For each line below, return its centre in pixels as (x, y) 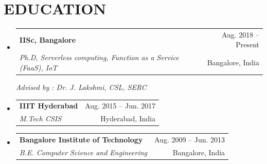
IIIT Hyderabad (49, 106)
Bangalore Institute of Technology (81, 140)
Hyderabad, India (128, 119)
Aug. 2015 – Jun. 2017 (120, 106)
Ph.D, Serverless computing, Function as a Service (99, 57)
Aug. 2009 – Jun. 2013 (190, 140)
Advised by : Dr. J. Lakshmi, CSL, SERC (81, 87)
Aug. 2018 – (240, 34)
